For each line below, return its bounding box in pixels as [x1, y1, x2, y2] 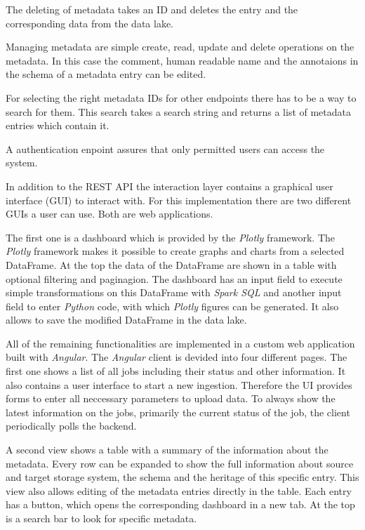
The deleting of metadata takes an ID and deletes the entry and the [6, 2, 298, 16]
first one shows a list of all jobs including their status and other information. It [6, 364, 346, 378]
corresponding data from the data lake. [6, 15, 173, 30]
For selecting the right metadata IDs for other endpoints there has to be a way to [6, 90, 357, 105]
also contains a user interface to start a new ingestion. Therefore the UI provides [6, 377, 352, 392]
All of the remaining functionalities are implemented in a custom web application [6, 336, 355, 350]
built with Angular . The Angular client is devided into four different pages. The [6, 350, 347, 364]
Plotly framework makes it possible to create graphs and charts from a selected [6, 244, 345, 258]
